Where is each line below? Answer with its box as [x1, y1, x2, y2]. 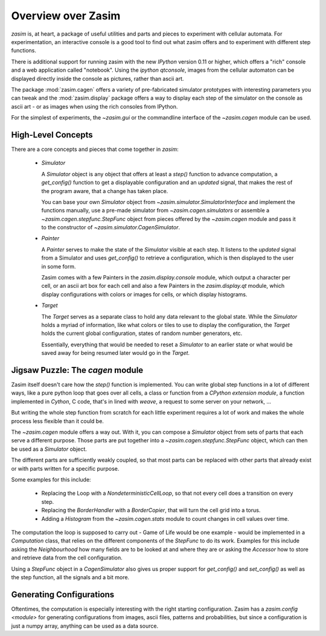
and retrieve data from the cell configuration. [11, 554, 123, 561]
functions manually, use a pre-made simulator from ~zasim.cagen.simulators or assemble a [41, 207, 270, 214]
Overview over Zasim [11, 9, 121, 22]
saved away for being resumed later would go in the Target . [41, 349, 190, 357]
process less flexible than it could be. [11, 417, 104, 425]
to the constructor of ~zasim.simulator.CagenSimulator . [41, 224, 181, 231]
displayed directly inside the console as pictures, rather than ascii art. [11, 75, 184, 82]
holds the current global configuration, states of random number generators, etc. [41, 329, 243, 337]
